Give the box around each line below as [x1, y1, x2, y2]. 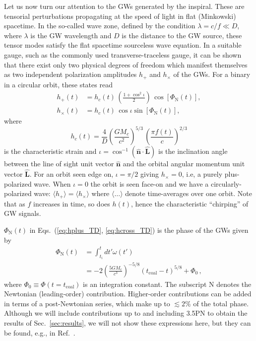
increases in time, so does [33, 198, 110, 208]
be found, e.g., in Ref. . [4, 327, 75, 338]
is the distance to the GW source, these [122, 30, 242, 40]
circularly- [210, 178, 242, 189]
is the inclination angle [158, 146, 228, 156]
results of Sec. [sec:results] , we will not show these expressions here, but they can [4, 318, 251, 328]
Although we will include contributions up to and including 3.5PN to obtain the [4, 308, 248, 318]
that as [4, 198, 25, 208]
